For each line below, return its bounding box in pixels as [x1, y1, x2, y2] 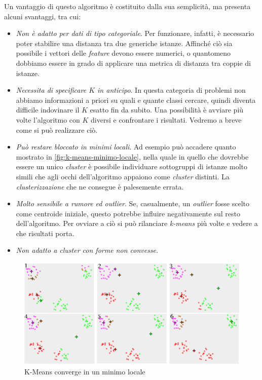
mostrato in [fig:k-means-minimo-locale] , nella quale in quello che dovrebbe [16, 151, 249, 162]
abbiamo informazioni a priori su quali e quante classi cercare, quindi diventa [16, 94, 256, 105]
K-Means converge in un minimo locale [24, 366, 145, 377]
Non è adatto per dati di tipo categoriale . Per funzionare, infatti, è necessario [16, 28, 254, 39]
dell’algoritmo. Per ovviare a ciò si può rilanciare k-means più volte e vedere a [16, 218, 258, 229]
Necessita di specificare [16, 85, 87, 95]
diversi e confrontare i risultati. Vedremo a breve [91, 114, 242, 125]
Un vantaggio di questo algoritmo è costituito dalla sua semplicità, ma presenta [4, 1, 251, 11]
